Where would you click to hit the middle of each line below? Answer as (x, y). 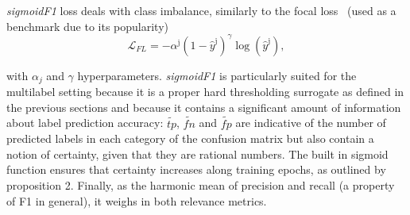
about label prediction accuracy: (85, 123)
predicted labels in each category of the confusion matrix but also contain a (190, 138)
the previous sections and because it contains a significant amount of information (204, 107)
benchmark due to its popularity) (87, 26)
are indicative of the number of (311, 123)
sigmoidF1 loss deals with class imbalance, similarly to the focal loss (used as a (201, 10)
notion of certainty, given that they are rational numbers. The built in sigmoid (197, 154)
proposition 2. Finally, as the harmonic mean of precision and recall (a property (201, 184)
